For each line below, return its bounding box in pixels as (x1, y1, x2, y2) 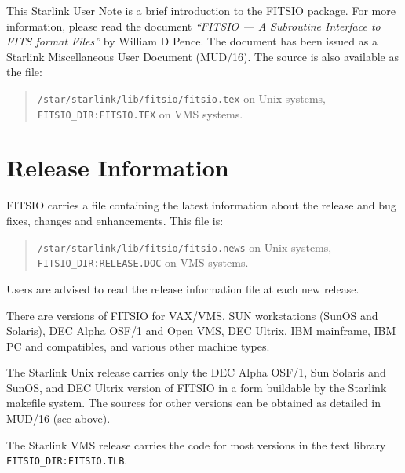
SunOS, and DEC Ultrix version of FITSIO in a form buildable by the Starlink (6, 379, 387, 395)
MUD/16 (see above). (6, 410, 111, 427)
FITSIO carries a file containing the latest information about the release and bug (6, 197, 396, 213)
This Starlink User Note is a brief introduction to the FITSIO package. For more (6, 2, 396, 18)
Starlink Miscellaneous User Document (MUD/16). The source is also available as (6, 48, 399, 64)
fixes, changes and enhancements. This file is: (6, 213, 224, 228)
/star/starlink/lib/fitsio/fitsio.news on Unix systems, (37, 238, 332, 255)
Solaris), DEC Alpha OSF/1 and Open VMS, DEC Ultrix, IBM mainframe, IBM (6, 322, 396, 339)
